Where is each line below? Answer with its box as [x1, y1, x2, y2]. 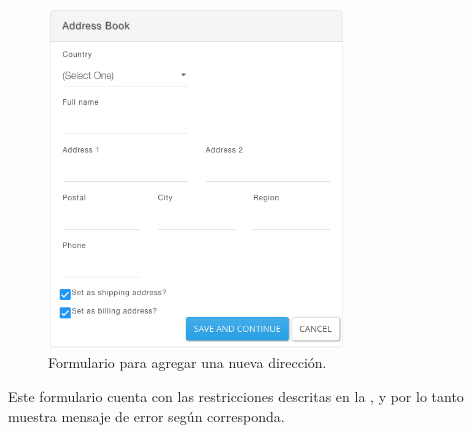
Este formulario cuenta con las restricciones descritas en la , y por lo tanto [8, 386, 464, 407]
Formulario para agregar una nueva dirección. [48, 352, 327, 373]
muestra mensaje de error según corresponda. [8, 405, 285, 426]
